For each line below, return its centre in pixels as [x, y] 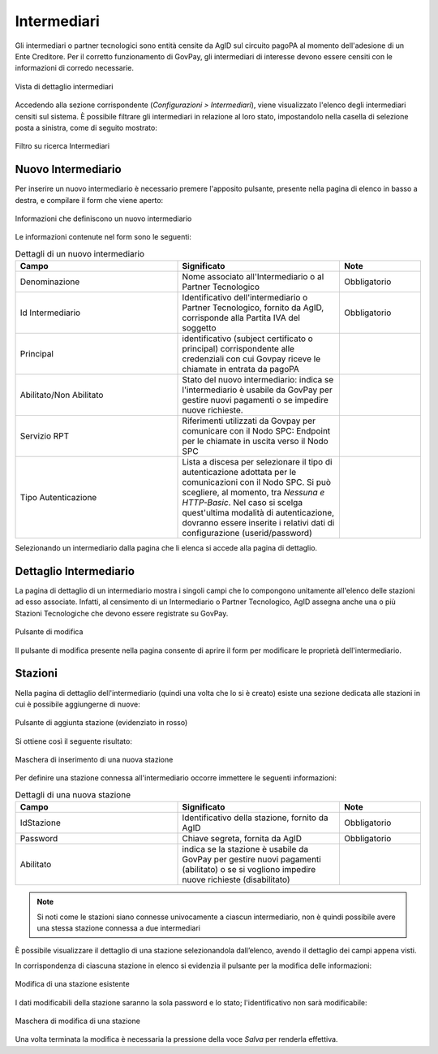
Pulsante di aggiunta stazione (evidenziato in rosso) [101, 723]
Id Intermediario [50, 313]
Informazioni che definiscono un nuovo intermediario [103, 218]
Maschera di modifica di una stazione [78, 1021]
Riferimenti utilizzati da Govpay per [249, 421]
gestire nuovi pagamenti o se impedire [255, 400]
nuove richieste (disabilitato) [236, 879]
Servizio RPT [45, 436]
